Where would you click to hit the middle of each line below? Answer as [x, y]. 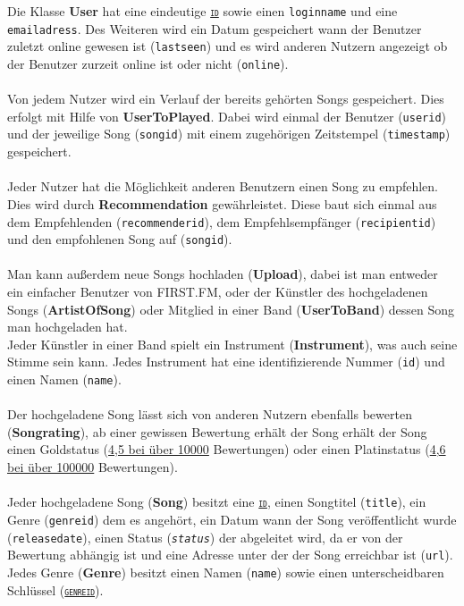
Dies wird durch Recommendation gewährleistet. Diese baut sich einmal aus [222, 203]
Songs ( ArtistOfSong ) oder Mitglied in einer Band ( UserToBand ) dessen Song [231, 309]
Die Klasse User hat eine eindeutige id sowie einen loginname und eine [202, 11]
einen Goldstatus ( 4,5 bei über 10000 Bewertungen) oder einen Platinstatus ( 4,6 [227, 449]
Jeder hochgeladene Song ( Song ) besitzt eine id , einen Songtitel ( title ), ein [217, 502]
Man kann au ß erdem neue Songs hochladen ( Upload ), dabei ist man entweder [223, 274]
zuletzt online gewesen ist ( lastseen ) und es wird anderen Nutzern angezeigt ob [228, 46]
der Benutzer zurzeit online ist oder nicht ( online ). [148, 63]
